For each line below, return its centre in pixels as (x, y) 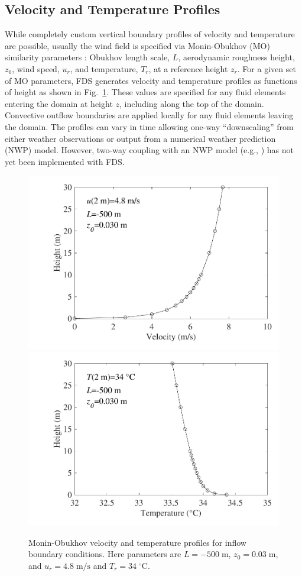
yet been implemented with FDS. (65, 161)
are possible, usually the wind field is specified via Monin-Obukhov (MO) (137, 45)
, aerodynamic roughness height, (236, 57)
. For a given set (267, 68)
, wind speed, (36, 68)
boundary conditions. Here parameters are (105, 554)
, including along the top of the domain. (192, 103)
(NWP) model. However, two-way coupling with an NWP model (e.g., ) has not (149, 150)
